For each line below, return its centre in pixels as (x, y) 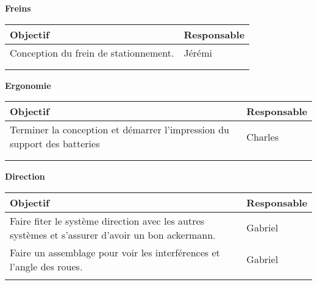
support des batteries (55, 144)
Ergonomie (28, 85)
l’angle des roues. (46, 266)
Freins (18, 8)
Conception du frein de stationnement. (92, 52)
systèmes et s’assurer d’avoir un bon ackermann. (113, 234)
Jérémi (198, 52)
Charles (262, 136)
